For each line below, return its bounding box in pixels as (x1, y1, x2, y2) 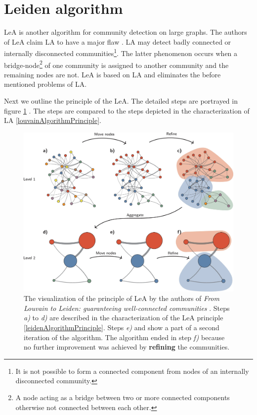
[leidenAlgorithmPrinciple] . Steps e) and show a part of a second (24, 322, 219, 333)
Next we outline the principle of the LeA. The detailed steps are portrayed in (4, 96, 238, 106)
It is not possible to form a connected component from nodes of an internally (15, 365, 249, 376)
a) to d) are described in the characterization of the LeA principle (24, 312, 223, 323)
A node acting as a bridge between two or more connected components (15, 392, 230, 403)
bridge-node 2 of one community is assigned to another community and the (4, 58, 229, 70)
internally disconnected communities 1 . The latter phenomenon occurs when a (4, 47, 238, 58)
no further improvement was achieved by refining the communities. (24, 342, 230, 352)
